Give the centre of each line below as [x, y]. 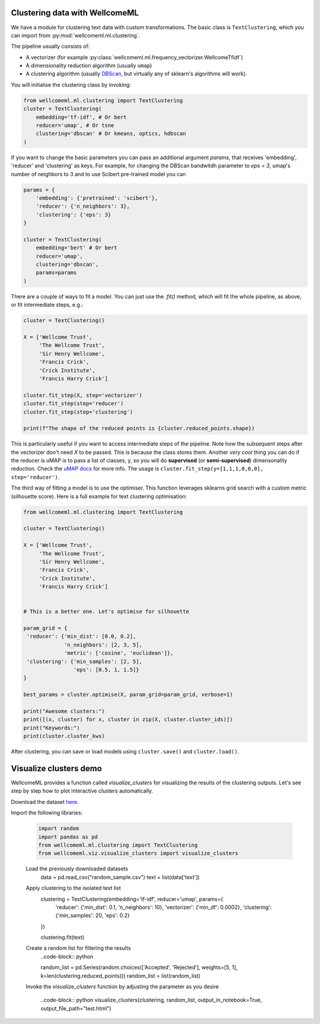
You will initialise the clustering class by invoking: [71, 85]
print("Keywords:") [52, 728]
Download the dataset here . [45, 802]
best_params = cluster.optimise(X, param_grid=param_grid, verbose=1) [128, 695]
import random [59, 829]
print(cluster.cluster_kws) [64, 736]
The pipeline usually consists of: [50, 46]
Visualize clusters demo [56, 768]
